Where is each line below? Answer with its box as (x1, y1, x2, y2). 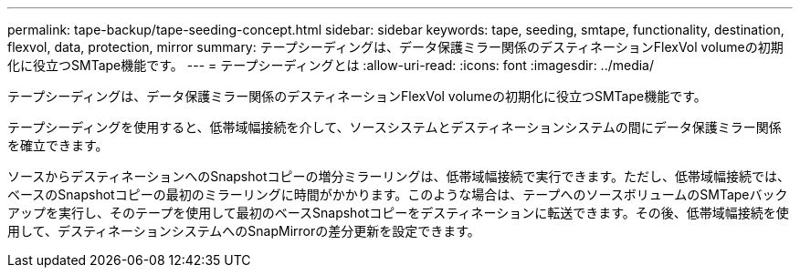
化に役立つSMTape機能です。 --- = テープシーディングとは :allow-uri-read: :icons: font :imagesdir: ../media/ (7, 57, 655, 73)
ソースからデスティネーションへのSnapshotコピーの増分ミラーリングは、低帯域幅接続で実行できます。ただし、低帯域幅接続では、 (7, 168, 791, 184)
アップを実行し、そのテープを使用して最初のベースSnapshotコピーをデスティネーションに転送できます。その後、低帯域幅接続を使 (7, 205, 789, 220)
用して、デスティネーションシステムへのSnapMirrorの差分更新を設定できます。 (7, 223, 480, 239)
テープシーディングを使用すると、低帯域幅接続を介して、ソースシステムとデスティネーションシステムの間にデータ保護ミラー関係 (7, 119, 782, 135)
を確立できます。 (7, 137, 109, 153)
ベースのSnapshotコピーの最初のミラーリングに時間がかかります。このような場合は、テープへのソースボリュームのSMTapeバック (7, 187, 788, 202)
